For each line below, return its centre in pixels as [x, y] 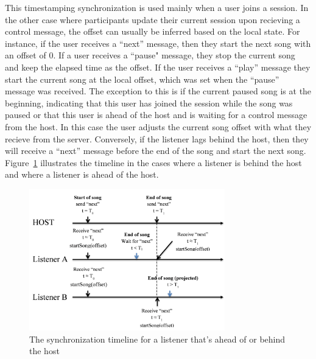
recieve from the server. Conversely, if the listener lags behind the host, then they [157, 138]
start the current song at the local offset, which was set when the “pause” [142, 79]
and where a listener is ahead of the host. [82, 174]
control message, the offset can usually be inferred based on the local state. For [153, 31]
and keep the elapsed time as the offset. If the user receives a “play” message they [158, 67]
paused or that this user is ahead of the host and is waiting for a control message [156, 115]
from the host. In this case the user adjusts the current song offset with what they [158, 126]
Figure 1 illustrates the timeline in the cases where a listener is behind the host [153, 162]
